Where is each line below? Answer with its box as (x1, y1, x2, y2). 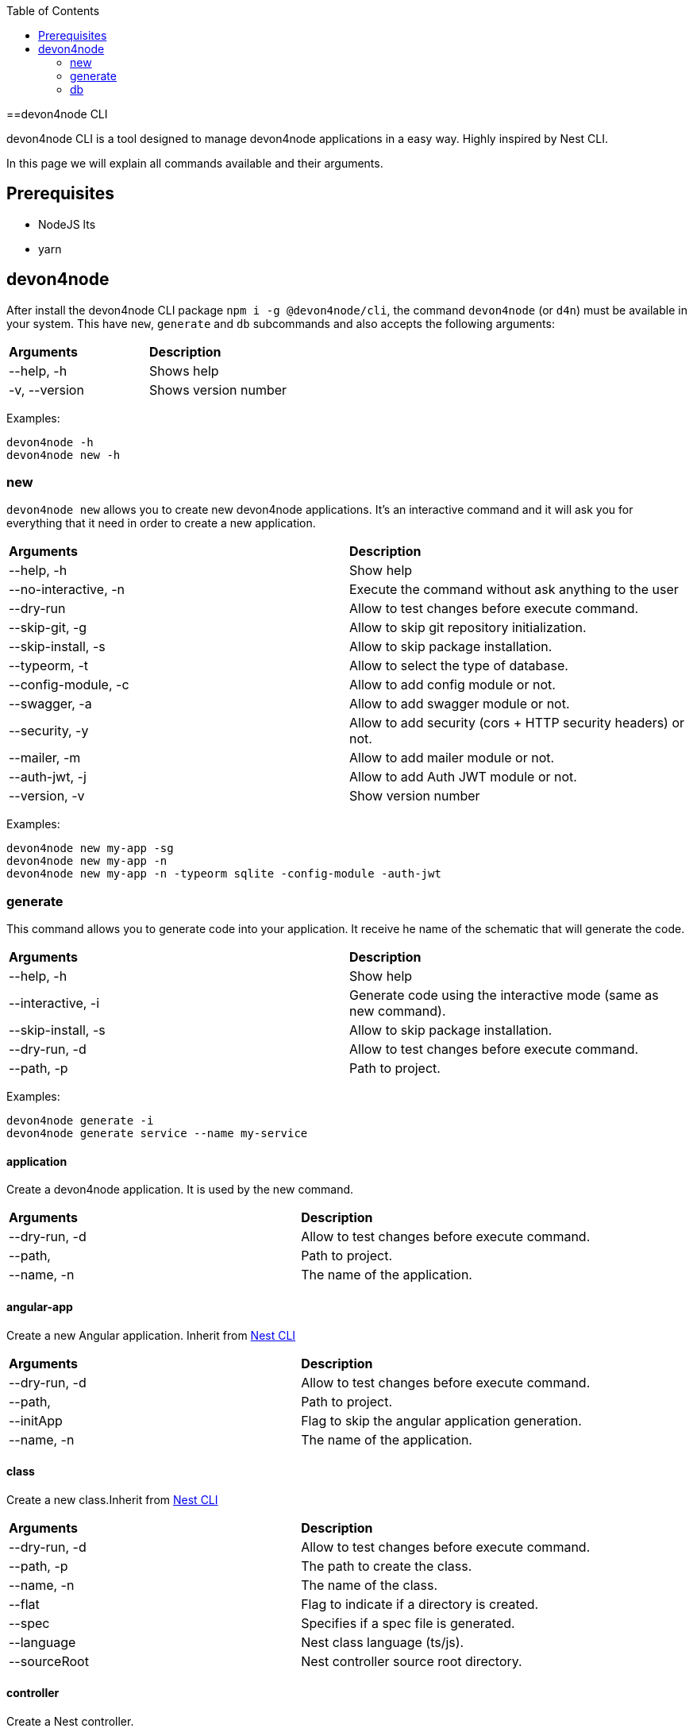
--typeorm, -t (9, 658, 88, 674)
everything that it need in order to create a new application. (6, 516, 316, 530)
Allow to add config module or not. (349, 677, 556, 693)
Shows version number (149, 381, 287, 398)
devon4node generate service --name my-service (6, 1127, 308, 1140)
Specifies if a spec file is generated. (301, 1614, 515, 1631)
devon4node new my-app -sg (6, 842, 174, 855)
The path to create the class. (301, 1557, 472, 1574)
